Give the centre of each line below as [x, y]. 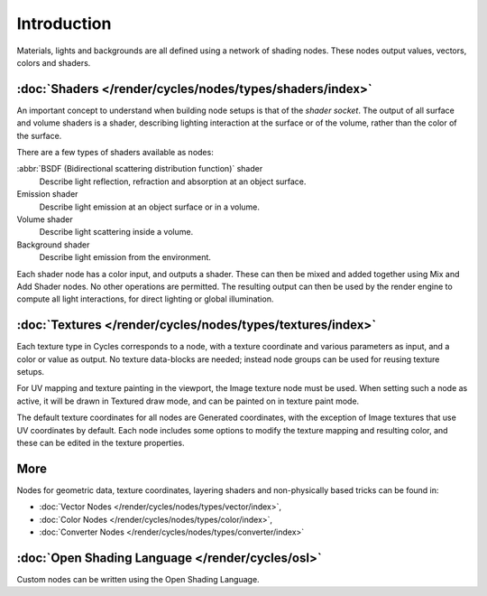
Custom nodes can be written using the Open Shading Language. [138, 579]
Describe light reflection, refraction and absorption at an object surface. [173, 182]
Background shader [53, 245]
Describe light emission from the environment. [125, 257]
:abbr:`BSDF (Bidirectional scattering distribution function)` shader [140, 169]
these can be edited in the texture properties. [101, 442]
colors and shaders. [54, 62]
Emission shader [47, 194]
